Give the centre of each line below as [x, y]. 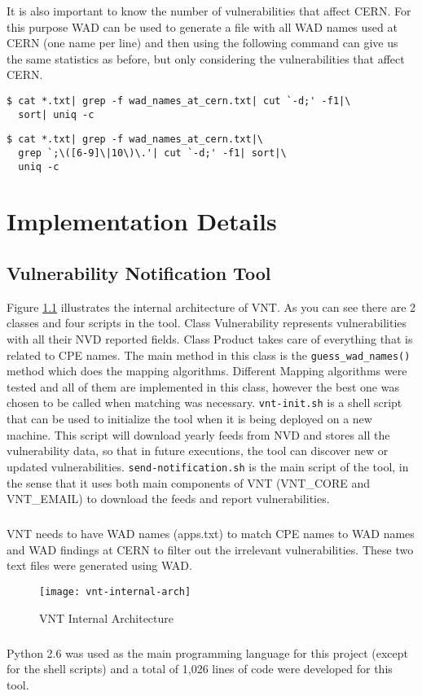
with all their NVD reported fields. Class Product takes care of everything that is [210, 339]
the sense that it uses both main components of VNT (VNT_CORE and [189, 482]
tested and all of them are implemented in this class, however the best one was [203, 386]
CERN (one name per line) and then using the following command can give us [202, 43]
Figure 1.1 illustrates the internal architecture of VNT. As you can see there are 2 [211, 306]
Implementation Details [142, 221]
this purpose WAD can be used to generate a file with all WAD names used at [202, 26]
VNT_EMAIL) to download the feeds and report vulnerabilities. [168, 499]
